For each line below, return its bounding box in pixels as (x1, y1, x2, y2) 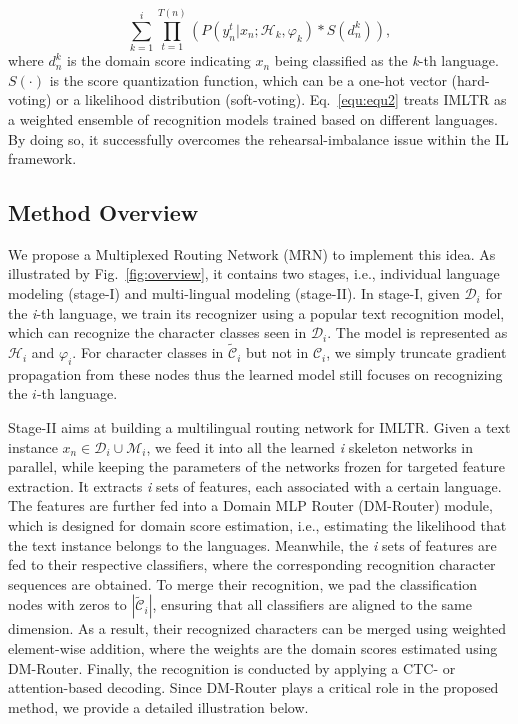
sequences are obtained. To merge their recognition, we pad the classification (8, 573, 478, 594)
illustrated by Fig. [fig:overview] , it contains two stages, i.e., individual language (8, 263, 500, 284)
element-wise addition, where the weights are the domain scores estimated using (8, 638, 498, 658)
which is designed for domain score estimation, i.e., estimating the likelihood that (8, 515, 507, 536)
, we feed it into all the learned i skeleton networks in (146, 436, 474, 457)
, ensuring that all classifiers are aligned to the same (152, 594, 472, 615)
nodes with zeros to (8, 594, 127, 615)
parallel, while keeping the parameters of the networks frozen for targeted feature (8, 456, 506, 477)
